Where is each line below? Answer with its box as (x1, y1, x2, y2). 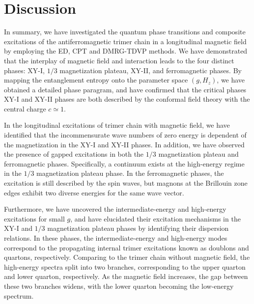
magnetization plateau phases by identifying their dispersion (47, 223, 229, 233)
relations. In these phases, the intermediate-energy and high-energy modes (4, 233, 227, 243)
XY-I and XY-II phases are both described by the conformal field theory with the (4, 94, 250, 104)
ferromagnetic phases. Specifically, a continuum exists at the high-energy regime (4, 158, 245, 168)
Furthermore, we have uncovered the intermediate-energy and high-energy (4, 204, 226, 214)
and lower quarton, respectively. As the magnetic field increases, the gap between (4, 271, 248, 281)
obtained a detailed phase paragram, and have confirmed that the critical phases (4, 84, 247, 94)
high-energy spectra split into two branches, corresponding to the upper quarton (4, 261, 246, 272)
